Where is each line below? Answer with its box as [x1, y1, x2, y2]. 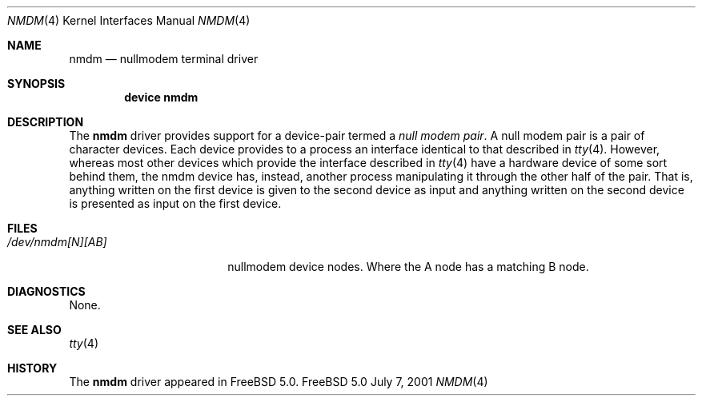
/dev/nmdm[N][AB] [7, 235, 107, 249]
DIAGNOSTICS [7, 285, 86, 298]
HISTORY [7, 361, 58, 375]
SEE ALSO [7, 323, 62, 336]
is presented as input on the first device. [69, 197, 282, 210]
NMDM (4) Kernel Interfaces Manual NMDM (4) [7, 14, 251, 27]
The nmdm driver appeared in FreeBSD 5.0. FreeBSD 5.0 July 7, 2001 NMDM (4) [69, 375, 488, 388]
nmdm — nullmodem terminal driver [69, 52, 259, 66]
